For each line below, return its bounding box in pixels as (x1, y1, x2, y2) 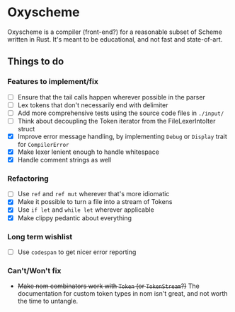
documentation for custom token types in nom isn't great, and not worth (17, 289, 228, 298)
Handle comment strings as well (17, 156, 112, 164)
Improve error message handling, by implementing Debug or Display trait (17, 132, 228, 140)
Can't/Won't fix (7, 265, 62, 275)
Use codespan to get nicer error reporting (17, 248, 137, 256)
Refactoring (7, 174, 50, 184)
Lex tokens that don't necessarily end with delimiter (17, 100, 168, 109)
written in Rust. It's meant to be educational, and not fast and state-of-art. (7, 35, 223, 43)
